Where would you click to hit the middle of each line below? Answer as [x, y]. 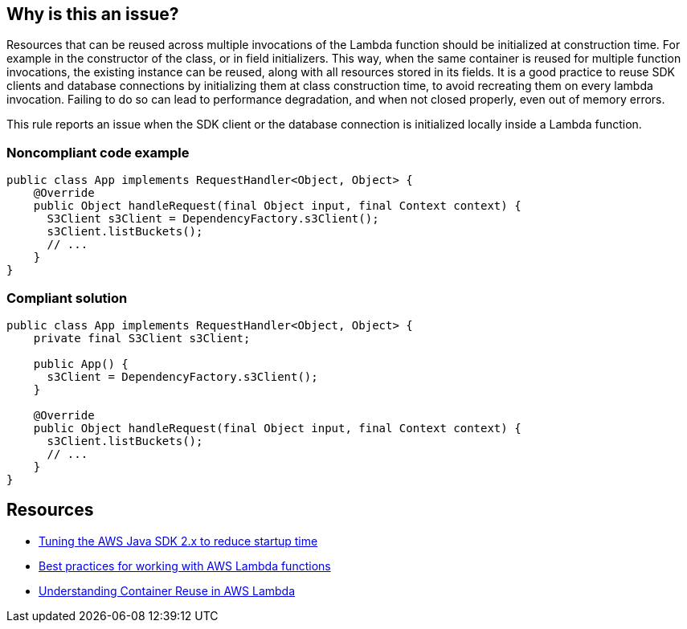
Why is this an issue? [93, 14]
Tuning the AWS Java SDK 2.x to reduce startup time [178, 541]
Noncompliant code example [98, 152]
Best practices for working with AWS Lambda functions [185, 566]
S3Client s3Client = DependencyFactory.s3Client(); [213, 219]
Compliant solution [67, 298]
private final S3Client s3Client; [142, 338]
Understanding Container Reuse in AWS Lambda [167, 590]
